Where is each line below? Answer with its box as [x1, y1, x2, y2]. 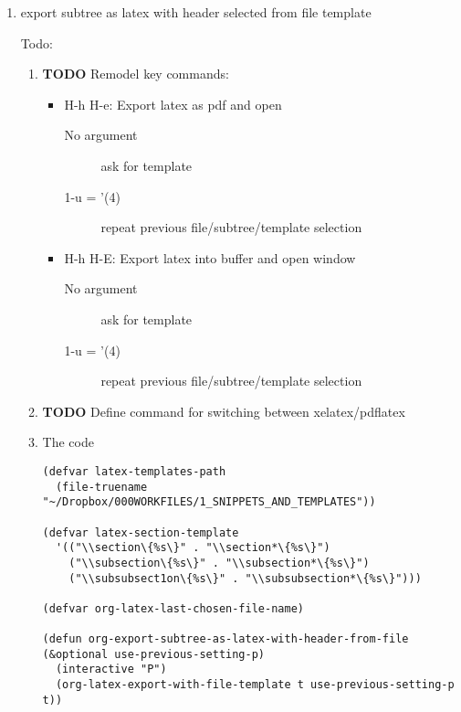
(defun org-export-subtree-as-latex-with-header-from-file [42, 632, 409, 646]
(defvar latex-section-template [42, 526, 239, 539]
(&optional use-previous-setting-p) [42, 647, 265, 661]
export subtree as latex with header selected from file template [20, 3, 372, 21]
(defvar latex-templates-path [42, 464, 226, 478]
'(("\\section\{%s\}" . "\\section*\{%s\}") [55, 541, 330, 555]
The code [42, 432, 94, 452]
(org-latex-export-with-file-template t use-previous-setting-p [55, 678, 455, 692]
